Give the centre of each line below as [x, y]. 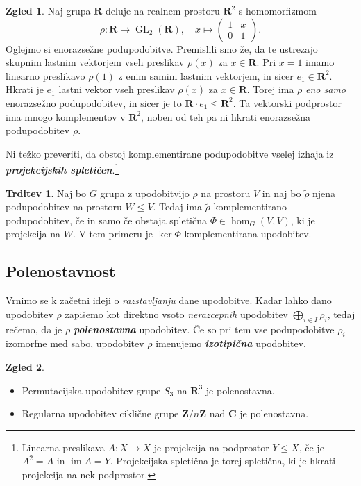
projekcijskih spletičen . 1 [62, 168]
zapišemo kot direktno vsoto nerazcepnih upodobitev [176, 313]
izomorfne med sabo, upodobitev [75, 343]
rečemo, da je [34, 329]
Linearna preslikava [63, 447]
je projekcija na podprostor [211, 447]
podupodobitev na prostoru [64, 207]
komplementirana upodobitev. [248, 234]
